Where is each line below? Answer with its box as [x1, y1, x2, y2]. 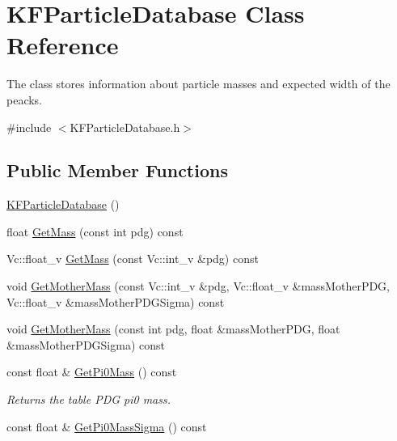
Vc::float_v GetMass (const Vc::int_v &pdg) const [6, 250, 259, 267]
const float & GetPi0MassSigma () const [6, 418, 207, 435]
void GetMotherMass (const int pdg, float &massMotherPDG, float [6, 320, 340, 337]
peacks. [6, 91, 43, 108]
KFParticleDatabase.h [70, 118, 180, 135]
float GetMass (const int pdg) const [6, 223, 184, 240]
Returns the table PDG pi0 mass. [6, 391, 171, 408]
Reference [6, 28, 119, 61]
